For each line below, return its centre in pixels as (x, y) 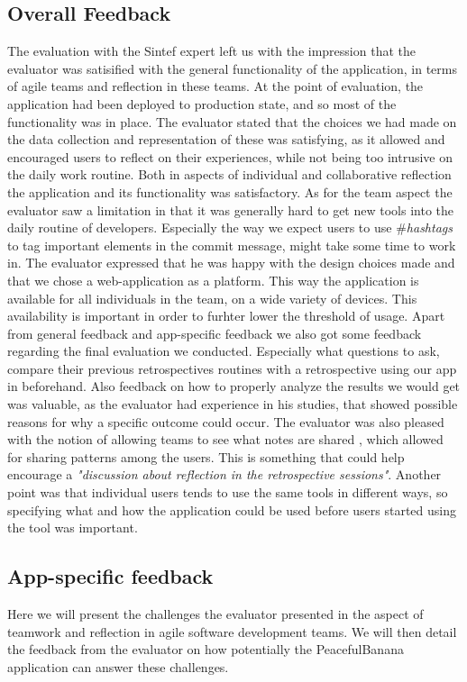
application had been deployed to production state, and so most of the (202, 103)
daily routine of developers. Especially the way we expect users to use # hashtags (230, 227)
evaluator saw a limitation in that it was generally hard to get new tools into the (230, 209)
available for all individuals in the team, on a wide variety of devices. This (212, 298)
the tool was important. (73, 527)
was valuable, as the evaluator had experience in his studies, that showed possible (233, 404)
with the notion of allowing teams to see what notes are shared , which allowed (225, 439)
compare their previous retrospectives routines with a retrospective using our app (232, 368)
